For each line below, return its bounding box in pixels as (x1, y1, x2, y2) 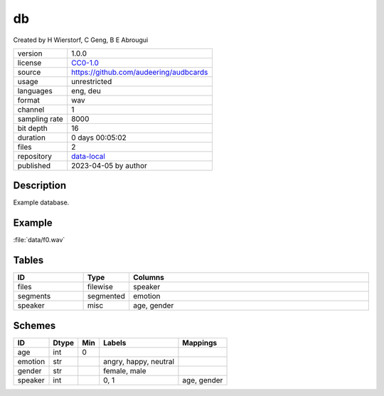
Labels (103, 338, 127, 348)
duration (17, 132, 46, 142)
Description (13, 179, 67, 192)
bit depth (17, 123, 48, 133)
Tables (13, 254, 44, 266)
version (17, 48, 43, 58)
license (17, 58, 42, 68)
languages (17, 85, 53, 95)
